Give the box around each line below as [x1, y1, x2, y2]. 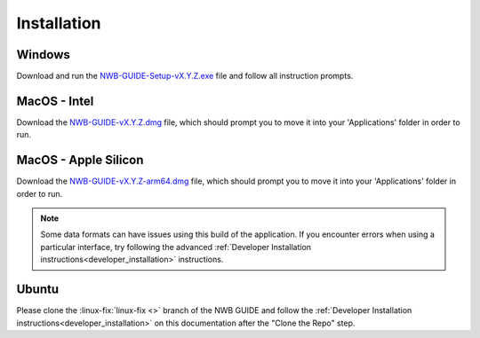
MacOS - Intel [16, 93, 94, 108]
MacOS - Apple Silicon [16, 153, 144, 168]
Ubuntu [16, 282, 60, 297]
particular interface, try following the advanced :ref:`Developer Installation [40, 241, 311, 252]
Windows [16, 47, 70, 62]
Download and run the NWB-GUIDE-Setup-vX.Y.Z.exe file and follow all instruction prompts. [16, 71, 354, 82]
